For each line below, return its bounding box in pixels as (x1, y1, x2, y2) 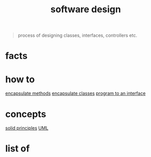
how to (5, 73, 35, 85)
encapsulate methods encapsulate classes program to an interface (5, 90, 146, 96)
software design (50, 4, 121, 15)
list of (5, 143, 30, 154)
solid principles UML (5, 125, 48, 131)
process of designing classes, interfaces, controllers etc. (17, 32, 138, 39)
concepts (5, 108, 46, 120)
